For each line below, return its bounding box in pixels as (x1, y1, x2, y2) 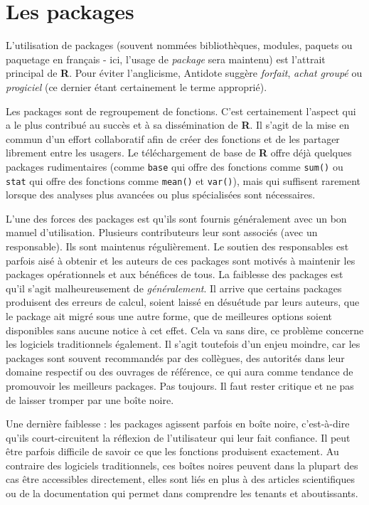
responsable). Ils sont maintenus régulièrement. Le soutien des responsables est (6, 238, 349, 253)
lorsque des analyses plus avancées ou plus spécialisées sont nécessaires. (6, 187, 316, 202)
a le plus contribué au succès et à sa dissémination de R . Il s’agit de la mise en (6, 117, 350, 132)
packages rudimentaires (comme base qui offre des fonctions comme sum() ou (6, 159, 343, 174)
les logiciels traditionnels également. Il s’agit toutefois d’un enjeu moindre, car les (6, 336, 360, 351)
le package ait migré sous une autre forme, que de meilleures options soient (6, 308, 332, 323)
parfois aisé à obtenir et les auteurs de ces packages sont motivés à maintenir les (6, 253, 355, 267)
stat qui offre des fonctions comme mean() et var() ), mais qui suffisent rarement (6, 173, 361, 188)
